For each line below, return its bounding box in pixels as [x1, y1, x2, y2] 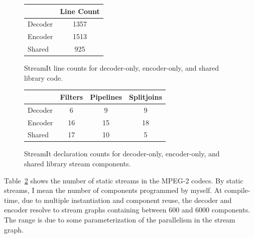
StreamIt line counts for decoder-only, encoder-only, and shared [24, 63, 219, 73]
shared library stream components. [24, 158, 131, 169]
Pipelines [90, 91, 122, 102]
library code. [24, 72, 63, 83]
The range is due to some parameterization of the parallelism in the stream [4, 214, 235, 224]
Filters [60, 91, 83, 102]
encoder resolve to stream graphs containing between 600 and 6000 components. [4, 204, 250, 215]
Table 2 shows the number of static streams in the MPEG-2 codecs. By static [4, 175, 243, 185]
